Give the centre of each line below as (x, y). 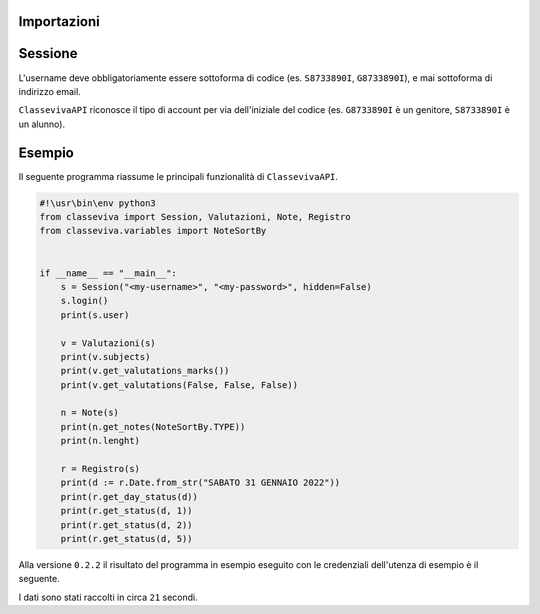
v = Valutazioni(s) (108, 343)
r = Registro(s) (100, 469)
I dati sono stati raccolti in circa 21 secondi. (108, 597)
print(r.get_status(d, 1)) (127, 511)
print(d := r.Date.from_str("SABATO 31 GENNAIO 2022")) (200, 483)
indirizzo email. (50, 91)
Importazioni (59, 21)
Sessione (48, 53)
